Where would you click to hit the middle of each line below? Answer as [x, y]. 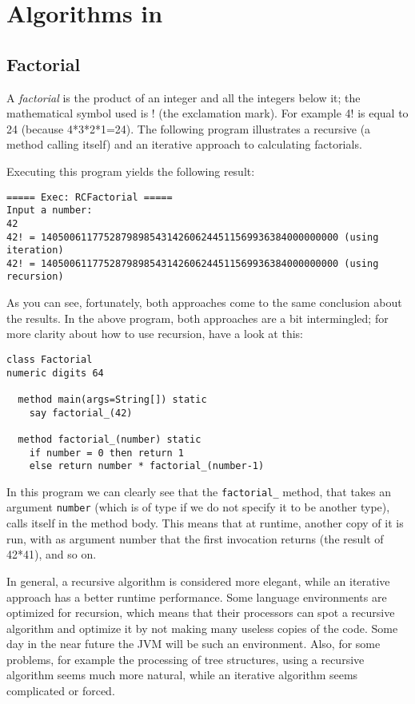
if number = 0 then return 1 [106, 453]
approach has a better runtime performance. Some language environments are [197, 597]
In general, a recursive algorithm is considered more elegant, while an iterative [198, 581]
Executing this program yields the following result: [131, 171]
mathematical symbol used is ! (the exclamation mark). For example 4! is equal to [207, 113]
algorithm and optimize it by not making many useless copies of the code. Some [202, 628]
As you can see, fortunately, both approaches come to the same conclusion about [204, 302]
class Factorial [50, 359]
